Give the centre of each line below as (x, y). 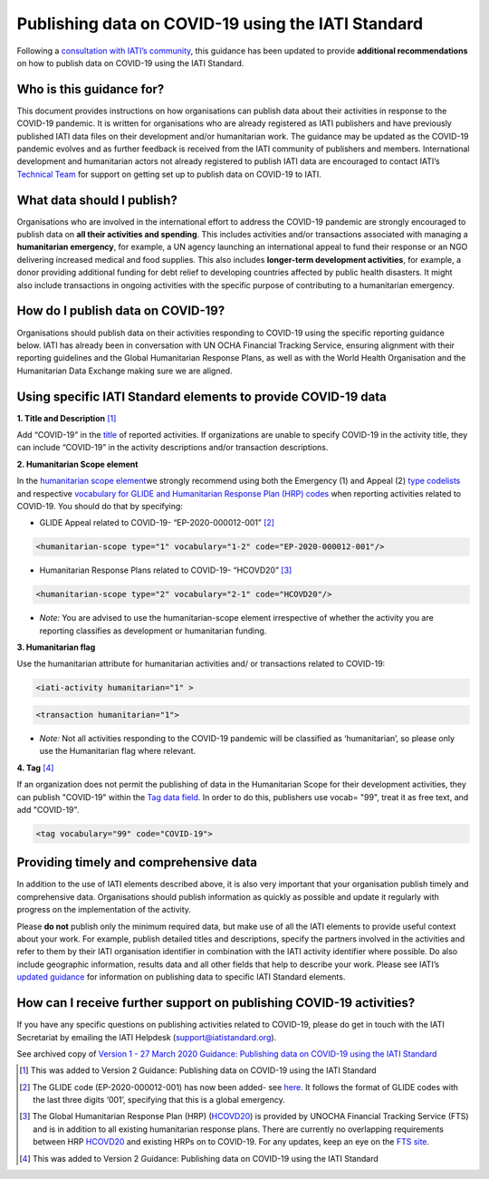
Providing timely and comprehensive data (137, 862)
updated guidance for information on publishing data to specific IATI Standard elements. (181, 977)
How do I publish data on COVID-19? (121, 311)
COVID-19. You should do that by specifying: (100, 506)
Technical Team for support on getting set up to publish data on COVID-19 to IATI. (169, 174)
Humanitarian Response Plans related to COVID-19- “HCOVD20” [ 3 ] (166, 570)
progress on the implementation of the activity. (104, 910)
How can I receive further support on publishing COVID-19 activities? (216, 1003)
